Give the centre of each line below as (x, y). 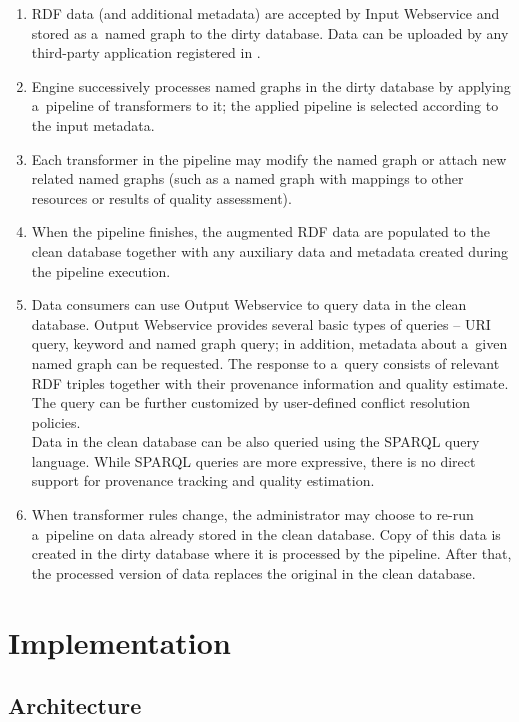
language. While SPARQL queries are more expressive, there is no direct (253, 460)
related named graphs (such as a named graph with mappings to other (247, 178)
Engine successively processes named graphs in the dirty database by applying (271, 85)
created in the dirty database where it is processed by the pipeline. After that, (271, 553)
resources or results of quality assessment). (161, 197)
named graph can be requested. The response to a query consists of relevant (265, 362)
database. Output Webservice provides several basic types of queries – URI (261, 323)
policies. (56, 421)
